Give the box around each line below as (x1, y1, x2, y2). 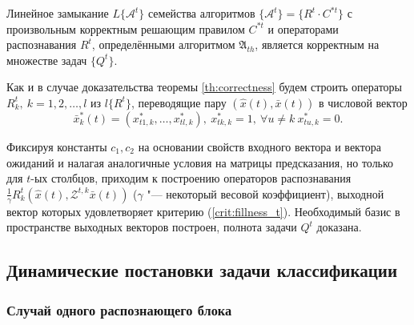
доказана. (316, 219, 362, 235)
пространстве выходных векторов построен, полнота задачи (6, 219, 297, 235)
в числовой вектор (318, 94, 408, 110)
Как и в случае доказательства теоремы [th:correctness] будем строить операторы (6, 78, 403, 95)
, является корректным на (255, 36, 380, 53)
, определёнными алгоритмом (91, 36, 235, 53)
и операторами (267, 20, 339, 37)
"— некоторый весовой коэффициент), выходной (147, 185, 384, 202)
